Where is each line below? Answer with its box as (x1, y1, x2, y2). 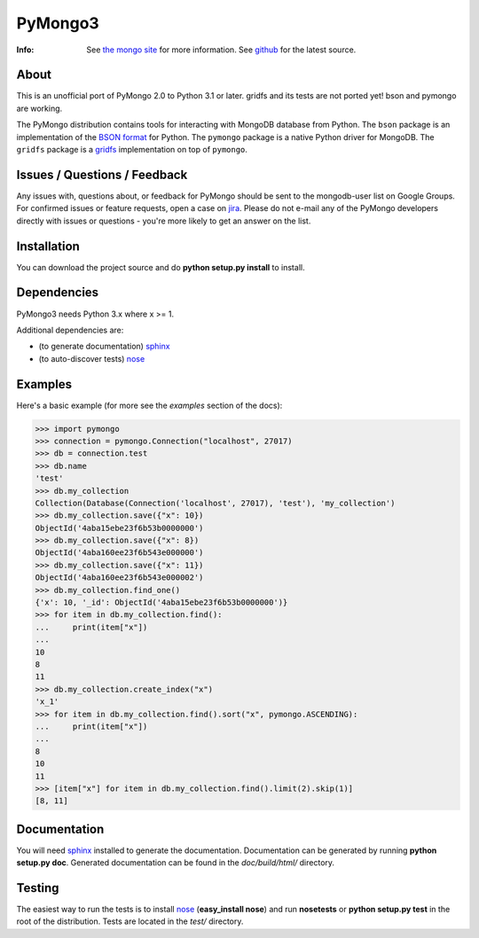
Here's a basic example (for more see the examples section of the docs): (16, 400, 283, 410)
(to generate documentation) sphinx (38, 341, 170, 352)
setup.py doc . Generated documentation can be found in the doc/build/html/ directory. (16, 857, 335, 868)
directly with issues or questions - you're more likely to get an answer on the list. (16, 215, 311, 226)
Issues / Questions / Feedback (16, 167, 188, 182)
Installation (16, 238, 80, 254)
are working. (16, 103, 63, 113)
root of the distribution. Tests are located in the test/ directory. (16, 916, 244, 926)
